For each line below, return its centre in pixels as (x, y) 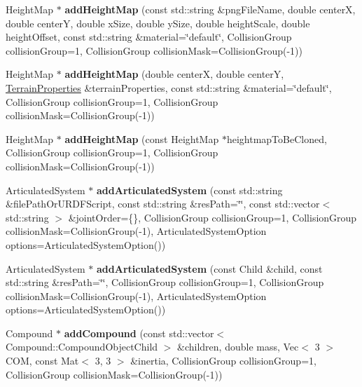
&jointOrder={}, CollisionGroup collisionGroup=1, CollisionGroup (213, 217)
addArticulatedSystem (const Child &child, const (210, 268)
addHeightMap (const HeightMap (142, 138)
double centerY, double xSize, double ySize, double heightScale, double (158, 23)
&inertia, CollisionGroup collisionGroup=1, (223, 361)
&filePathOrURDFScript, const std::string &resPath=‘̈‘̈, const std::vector (163, 204)
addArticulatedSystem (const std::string (190, 190)
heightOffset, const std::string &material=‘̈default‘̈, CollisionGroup (149, 37)
